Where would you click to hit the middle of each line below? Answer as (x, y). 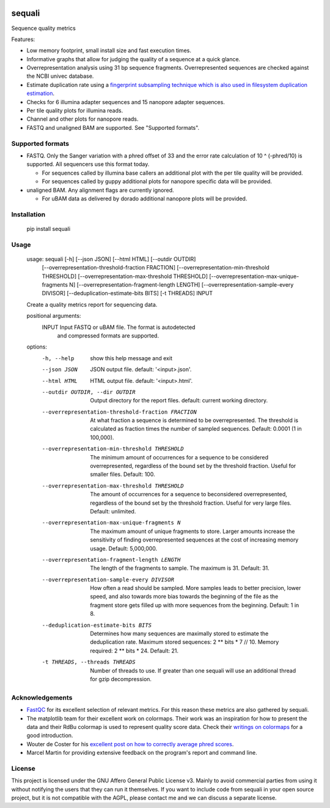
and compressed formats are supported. (108, 335)
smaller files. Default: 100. (123, 474)
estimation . (41, 93)
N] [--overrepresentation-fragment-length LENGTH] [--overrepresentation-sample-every (182, 284)
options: (37, 347)
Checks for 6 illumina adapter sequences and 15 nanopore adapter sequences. (126, 102)
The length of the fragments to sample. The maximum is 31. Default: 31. (180, 568)
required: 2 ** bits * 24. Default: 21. (134, 651)
